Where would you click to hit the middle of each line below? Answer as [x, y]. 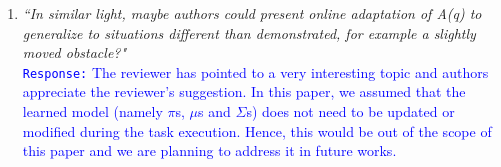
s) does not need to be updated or [350, 111]
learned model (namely [92, 111]
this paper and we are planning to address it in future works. [209, 150]
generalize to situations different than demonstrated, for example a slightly [249, 32]
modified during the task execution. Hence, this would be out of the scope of [257, 130]
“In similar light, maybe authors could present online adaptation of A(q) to [252, 13]
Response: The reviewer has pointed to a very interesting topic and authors [255, 71]
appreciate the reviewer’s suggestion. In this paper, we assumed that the [244, 91]
